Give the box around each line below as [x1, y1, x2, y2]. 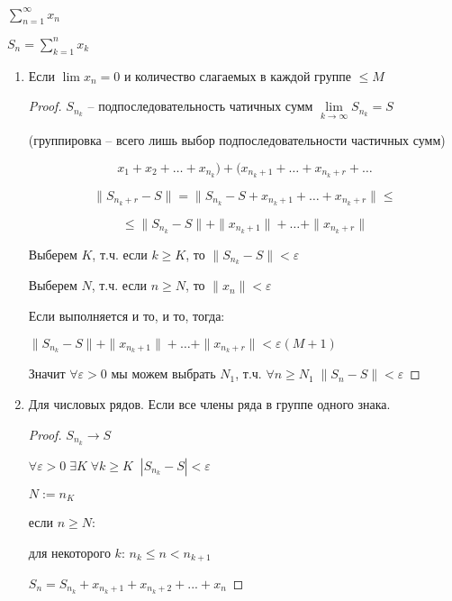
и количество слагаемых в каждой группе [123, 66, 351, 85]
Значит [28, 364, 66, 383]
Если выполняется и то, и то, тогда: [28, 306, 225, 325]
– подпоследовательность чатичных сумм [87, 96, 313, 115]
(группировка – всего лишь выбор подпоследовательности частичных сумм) [28, 131, 446, 150]
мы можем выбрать [111, 364, 216, 383]
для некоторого [28, 542, 111, 561]
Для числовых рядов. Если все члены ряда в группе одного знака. [28, 395, 391, 414]
